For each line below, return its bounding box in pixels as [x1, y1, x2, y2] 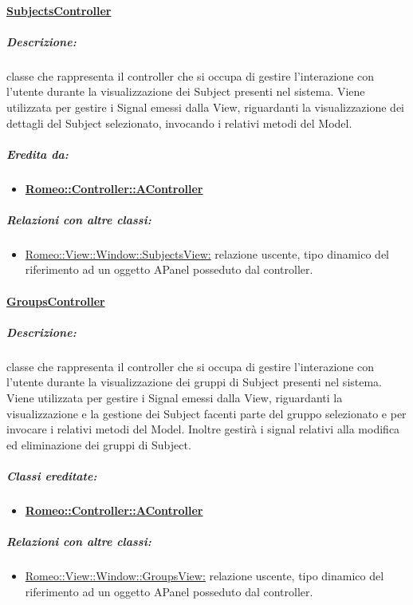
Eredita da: [6, 145, 69, 162]
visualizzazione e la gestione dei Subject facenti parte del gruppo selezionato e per [6, 405, 407, 421]
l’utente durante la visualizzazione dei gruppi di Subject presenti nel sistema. [6, 374, 383, 390]
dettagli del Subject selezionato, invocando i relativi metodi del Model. [6, 114, 352, 131]
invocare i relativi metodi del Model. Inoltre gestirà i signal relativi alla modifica [6, 421, 400, 437]
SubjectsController [6, 2, 112, 18]
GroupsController [6, 292, 105, 309]
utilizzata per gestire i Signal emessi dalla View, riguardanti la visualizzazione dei [6, 98, 405, 115]
